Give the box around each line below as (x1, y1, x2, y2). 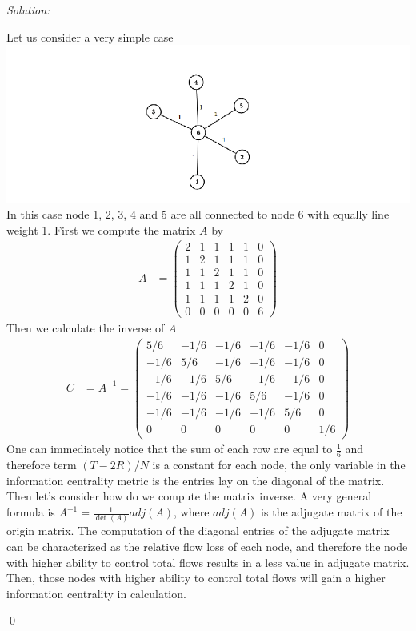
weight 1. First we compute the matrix (6, 221, 196, 238)
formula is (6, 504, 55, 520)
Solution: (6, 2, 50, 18)
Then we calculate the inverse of (6, 319, 165, 336)
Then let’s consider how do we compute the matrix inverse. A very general (6, 488, 372, 504)
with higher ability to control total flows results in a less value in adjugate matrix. (6, 553, 410, 570)
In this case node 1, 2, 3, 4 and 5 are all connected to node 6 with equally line (6, 206, 390, 223)
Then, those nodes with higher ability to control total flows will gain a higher (6, 569, 386, 586)
